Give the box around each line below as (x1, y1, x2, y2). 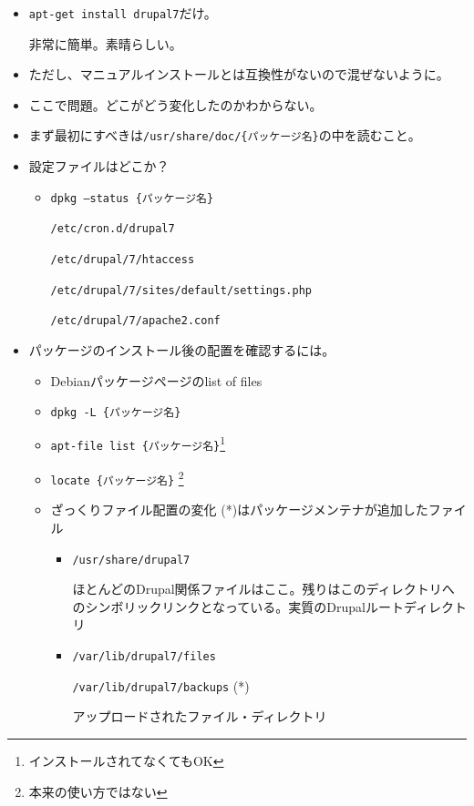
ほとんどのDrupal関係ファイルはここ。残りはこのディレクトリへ (72, 579, 455, 598)
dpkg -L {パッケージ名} (50, 406, 181, 420)
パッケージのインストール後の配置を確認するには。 (28, 340, 335, 359)
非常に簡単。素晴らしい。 (28, 34, 182, 53)
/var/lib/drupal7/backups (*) (72, 676, 250, 695)
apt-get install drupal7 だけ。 (28, 4, 217, 22)
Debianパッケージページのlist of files (50, 371, 263, 390)
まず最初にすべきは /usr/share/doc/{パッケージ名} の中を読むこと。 (28, 126, 421, 145)
